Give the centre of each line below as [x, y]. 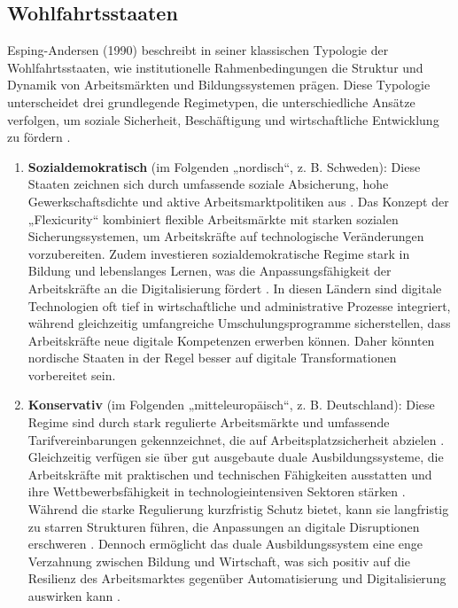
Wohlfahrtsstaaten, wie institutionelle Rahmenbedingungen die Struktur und [215, 67]
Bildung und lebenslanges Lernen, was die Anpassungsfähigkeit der [210, 271]
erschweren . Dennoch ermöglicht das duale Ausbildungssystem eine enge [225, 544]
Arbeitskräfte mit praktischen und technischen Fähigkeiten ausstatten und [230, 474]
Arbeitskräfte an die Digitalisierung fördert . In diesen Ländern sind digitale [235, 288]
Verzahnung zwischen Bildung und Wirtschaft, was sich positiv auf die [219, 561]
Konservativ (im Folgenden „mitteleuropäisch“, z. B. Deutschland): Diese [231, 405]
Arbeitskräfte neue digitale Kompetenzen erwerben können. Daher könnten [231, 340]
